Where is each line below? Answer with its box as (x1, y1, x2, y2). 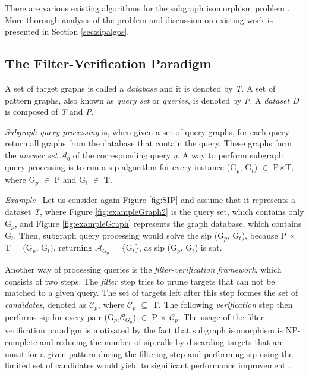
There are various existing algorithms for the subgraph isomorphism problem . (5, 2, 290, 14)
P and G (54, 173, 86, 185)
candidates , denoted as (5, 298, 87, 311)
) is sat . (194, 241, 222, 254)
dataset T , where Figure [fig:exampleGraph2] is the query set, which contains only (5, 205, 304, 217)
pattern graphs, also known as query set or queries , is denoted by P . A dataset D (5, 93, 299, 106)
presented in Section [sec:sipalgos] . (5, 25, 130, 37)
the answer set (5, 148, 58, 161)
